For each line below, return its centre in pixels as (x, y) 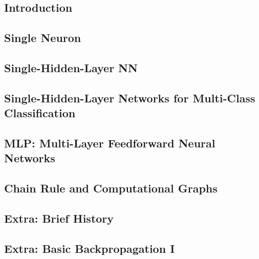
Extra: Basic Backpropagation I (90, 248)
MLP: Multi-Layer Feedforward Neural (110, 143)
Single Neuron (43, 38)
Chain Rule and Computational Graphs (111, 188)
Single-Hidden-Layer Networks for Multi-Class (130, 98)
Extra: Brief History (59, 218)
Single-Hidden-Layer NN (71, 67)
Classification (40, 113)
